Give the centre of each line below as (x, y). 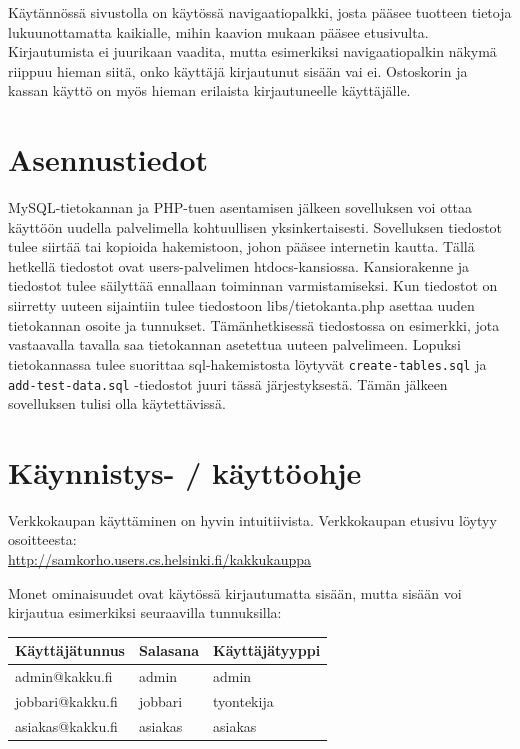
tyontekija (243, 701)
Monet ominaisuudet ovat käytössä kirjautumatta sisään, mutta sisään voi (235, 592)
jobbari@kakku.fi (66, 701)
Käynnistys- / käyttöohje (185, 471)
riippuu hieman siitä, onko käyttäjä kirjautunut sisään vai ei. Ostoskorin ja (238, 70)
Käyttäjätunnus (70, 650)
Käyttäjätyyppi (267, 650)
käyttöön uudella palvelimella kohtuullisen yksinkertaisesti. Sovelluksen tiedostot (255, 226)
